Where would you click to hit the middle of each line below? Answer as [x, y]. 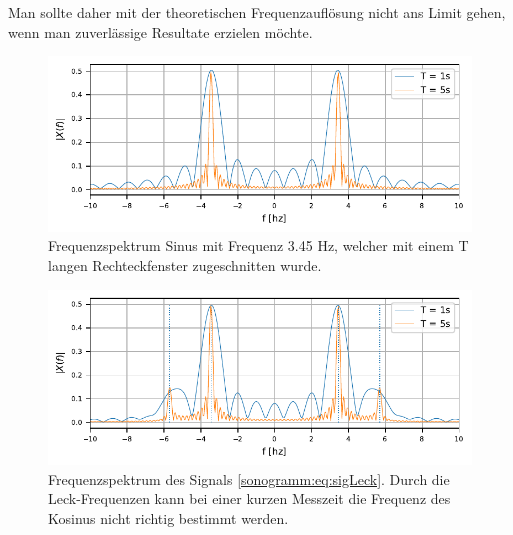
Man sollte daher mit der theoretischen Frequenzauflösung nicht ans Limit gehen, [257, 12]
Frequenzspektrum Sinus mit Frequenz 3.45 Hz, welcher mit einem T [258, 245]
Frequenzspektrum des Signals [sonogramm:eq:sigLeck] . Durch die [249, 478]
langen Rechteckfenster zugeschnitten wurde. [185, 264]
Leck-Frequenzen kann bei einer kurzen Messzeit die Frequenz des [249, 498]
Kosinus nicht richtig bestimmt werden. [168, 517]
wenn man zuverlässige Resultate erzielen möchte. [160, 31]
